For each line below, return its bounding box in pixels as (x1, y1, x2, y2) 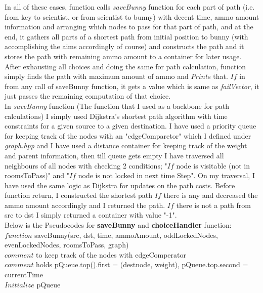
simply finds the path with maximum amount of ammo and (5, 71, 189, 81)
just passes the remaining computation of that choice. (5, 91, 171, 101)
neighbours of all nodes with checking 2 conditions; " (5, 160, 167, 171)
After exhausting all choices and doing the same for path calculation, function (5, 61, 246, 71)
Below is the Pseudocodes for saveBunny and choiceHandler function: (5, 220, 232, 230)
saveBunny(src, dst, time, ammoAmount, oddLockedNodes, (34, 229, 218, 240)
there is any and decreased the (163, 190, 258, 200)
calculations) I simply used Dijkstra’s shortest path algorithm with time (5, 110, 228, 121)
